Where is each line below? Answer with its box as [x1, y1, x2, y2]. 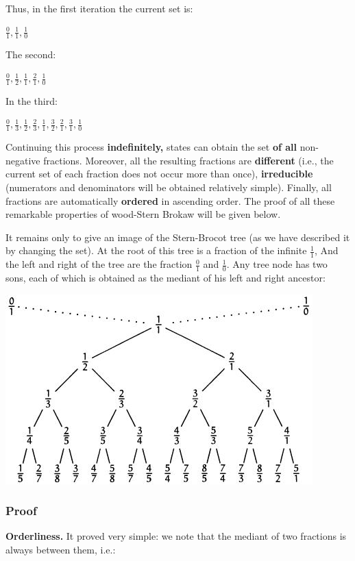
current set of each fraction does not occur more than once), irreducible [5, 166, 313, 181]
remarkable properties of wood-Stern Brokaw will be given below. [5, 207, 281, 221]
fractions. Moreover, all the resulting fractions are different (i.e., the [43, 153, 334, 167]
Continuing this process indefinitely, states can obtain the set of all [5, 140, 297, 154]
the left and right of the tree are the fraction [5, 257, 193, 271]
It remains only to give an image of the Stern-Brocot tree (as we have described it [5, 229, 350, 244]
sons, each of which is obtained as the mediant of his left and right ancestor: [5, 271, 326, 285]
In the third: [5, 93, 58, 108]
